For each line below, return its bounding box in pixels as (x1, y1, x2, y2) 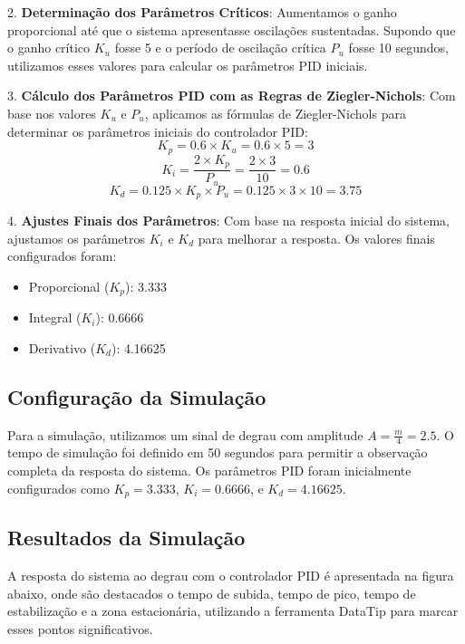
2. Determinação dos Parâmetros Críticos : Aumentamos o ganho (7, 3, 397, 21)
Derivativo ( (28, 338, 96, 357)
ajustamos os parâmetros (7, 228, 146, 247)
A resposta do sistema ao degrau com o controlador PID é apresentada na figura (7, 566, 454, 585)
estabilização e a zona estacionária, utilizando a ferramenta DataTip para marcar (7, 601, 459, 620)
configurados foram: (7, 246, 117, 265)
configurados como (7, 478, 110, 497)
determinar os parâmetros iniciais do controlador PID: (7, 121, 308, 140)
